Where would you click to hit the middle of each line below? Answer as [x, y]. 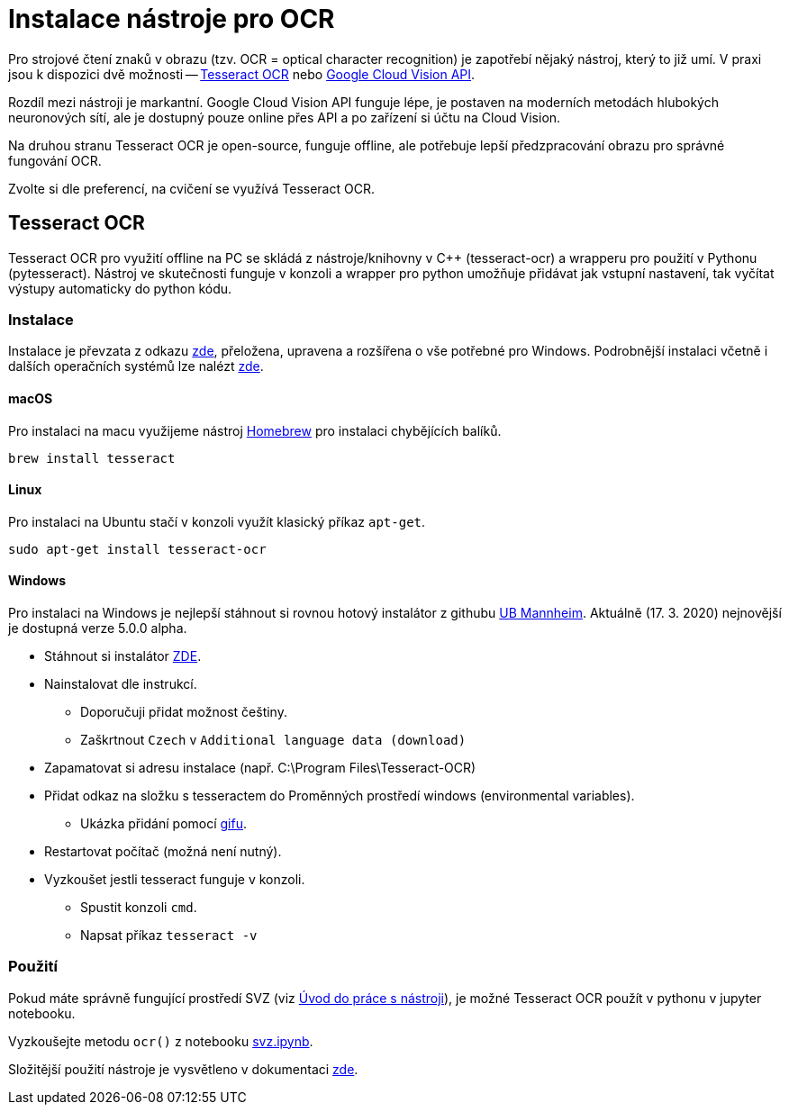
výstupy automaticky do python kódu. [120, 288]
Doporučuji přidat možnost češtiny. [184, 712]
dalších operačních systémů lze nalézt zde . [136, 366]
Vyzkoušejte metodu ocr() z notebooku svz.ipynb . [161, 1041]
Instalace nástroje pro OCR [172, 19]
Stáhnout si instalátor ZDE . [123, 656]
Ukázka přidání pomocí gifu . [164, 823]
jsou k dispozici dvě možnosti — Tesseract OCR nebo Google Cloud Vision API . [242, 74]
